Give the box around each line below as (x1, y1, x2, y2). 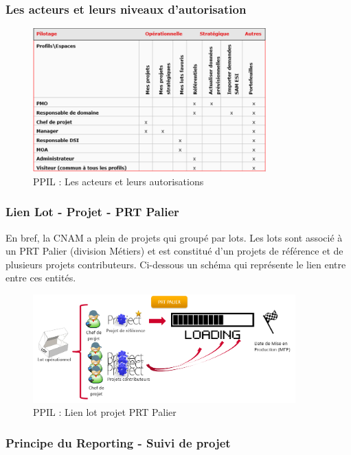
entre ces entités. (5, 270, 76, 285)
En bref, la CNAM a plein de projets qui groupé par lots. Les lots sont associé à (5, 230, 343, 244)
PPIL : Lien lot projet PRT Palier (33, 405, 177, 419)
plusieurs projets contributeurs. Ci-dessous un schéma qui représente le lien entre (5, 257, 346, 271)
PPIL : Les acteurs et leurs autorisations (33, 174, 204, 188)
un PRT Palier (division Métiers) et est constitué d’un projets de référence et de (5, 244, 343, 258)
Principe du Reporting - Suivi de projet (5, 434, 231, 451)
